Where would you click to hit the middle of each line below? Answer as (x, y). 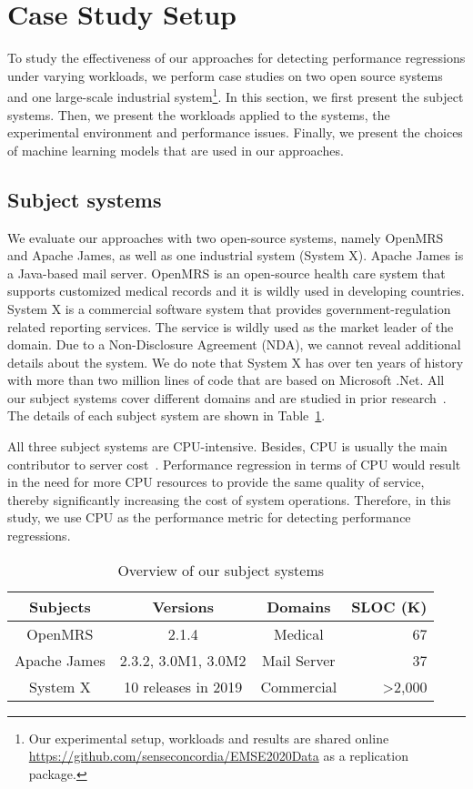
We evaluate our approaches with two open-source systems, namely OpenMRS (226, 237)
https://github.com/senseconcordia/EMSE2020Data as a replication (218, 756)
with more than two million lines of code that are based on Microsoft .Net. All (226, 380)
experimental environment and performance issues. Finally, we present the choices (235, 132)
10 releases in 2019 (183, 686)
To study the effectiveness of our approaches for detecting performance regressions (236, 58)
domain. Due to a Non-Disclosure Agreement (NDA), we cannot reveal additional (234, 344)
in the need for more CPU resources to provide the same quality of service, (216, 482)
